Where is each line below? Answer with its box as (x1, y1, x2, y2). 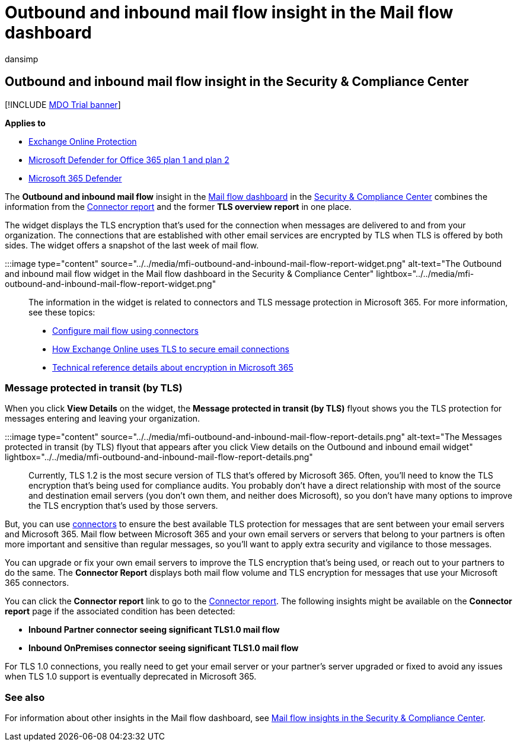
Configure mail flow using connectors (52, 325, 199, 336)
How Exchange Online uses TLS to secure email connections (52, 343, 289, 354)
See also (5, 691, 45, 703)
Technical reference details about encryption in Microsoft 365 (52, 362, 293, 372)
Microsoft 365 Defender (28, 173, 122, 183)
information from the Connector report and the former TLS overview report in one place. (5, 201, 352, 212)
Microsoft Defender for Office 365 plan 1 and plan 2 (28, 154, 229, 165)
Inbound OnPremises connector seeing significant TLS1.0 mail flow (28, 643, 299, 653)
